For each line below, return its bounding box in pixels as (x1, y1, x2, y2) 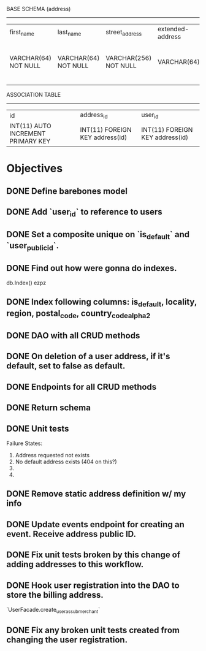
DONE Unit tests (6, 423, 69, 434)
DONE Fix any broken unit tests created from (6, 625, 180, 636)
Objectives (6, 162, 63, 175)
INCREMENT (9, 129, 46, 138)
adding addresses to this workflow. (6, 559, 144, 569)
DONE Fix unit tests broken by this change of (6, 550, 181, 560)
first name (9, 28, 35, 37)
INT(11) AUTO (9, 122, 51, 131)
